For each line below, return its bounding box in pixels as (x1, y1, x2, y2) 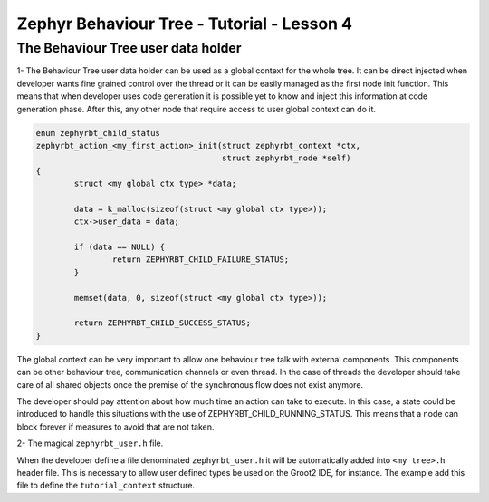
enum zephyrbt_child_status (35, 128, 160, 138)
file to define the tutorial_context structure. (16, 480, 195, 491)
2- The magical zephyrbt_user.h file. (16, 438, 164, 449)
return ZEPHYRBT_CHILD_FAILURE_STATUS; (111, 255, 290, 265)
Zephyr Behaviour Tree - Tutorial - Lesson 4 (16, 14, 353, 34)
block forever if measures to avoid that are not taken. (16, 421, 215, 432)
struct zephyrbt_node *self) (222, 153, 351, 163)
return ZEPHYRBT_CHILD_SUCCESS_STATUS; (73, 318, 251, 328)
